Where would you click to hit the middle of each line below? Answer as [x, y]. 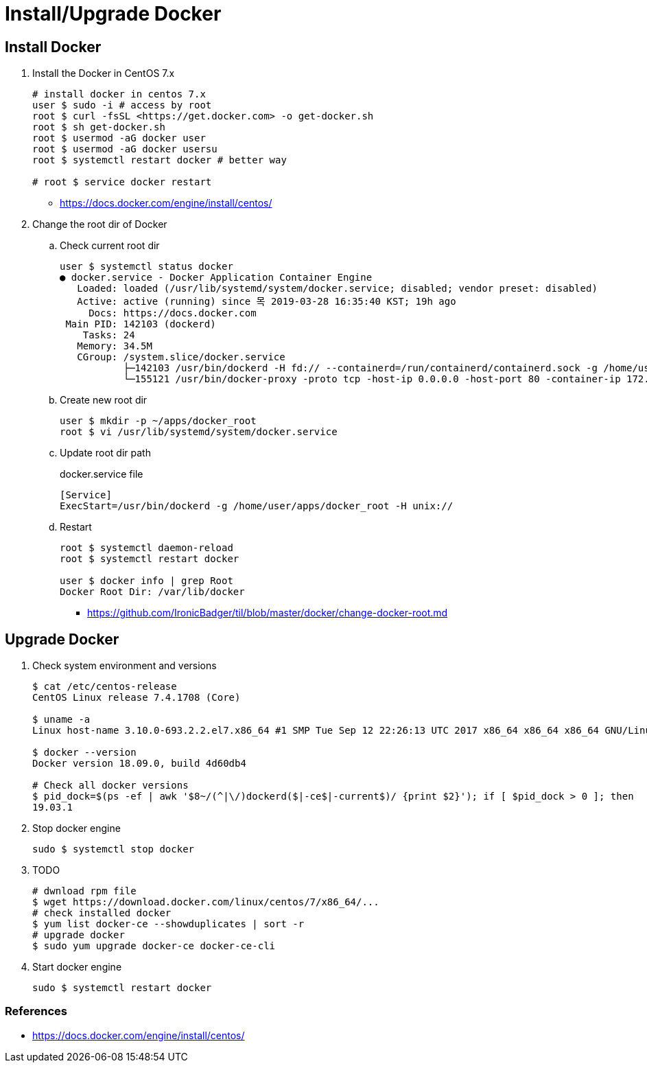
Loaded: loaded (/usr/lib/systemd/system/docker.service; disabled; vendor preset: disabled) [337, 289]
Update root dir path [105, 453]
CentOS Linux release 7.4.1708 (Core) [137, 698]
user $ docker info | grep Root [146, 581]
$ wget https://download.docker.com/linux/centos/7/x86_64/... [206, 902]
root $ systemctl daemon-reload [146, 548]
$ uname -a [61, 720]
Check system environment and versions [125, 666]
